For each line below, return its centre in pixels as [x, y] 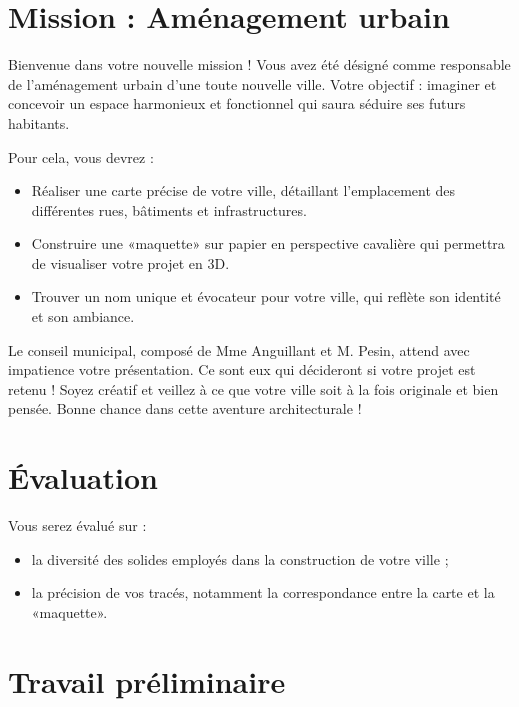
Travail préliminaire [147, 680]
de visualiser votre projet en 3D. [130, 262]
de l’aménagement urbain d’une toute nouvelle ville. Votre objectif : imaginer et [252, 83]
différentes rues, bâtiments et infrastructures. [169, 209]
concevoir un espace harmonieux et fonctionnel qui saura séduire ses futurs [237, 103]
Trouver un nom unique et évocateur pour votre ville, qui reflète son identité [266, 296]
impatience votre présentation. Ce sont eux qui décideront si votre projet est [242, 369]
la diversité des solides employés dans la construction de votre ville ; [240, 558]
